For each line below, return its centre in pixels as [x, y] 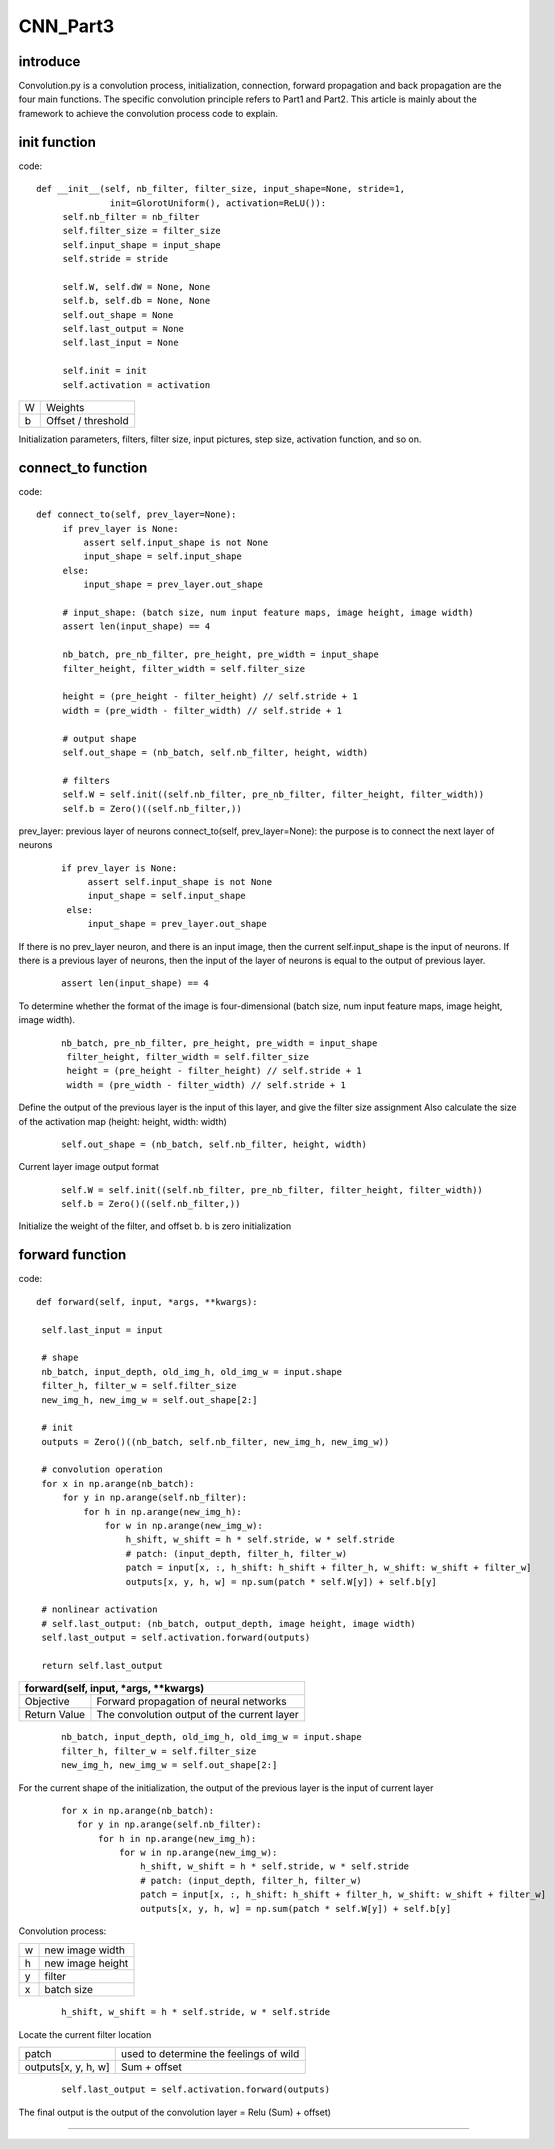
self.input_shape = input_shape [142, 244]
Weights [65, 407]
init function [57, 141]
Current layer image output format [89, 1167]
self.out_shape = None [118, 314]
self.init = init [105, 371]
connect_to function [83, 467]
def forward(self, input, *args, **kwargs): [147, 1301]
